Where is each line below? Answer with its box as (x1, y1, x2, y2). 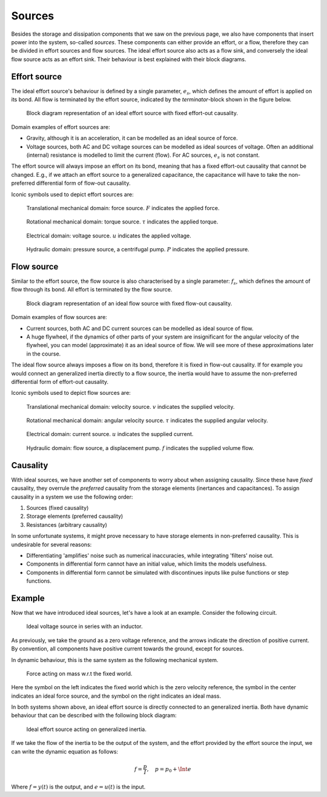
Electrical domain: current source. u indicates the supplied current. (26, 431, 194, 438)
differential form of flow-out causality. (36, 179, 131, 187)
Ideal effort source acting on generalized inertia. (26, 726, 147, 733)
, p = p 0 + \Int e (147, 766, 191, 774)
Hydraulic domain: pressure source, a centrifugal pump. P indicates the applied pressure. (26, 246, 249, 253)
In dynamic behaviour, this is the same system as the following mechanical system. (11, 656, 219, 663)
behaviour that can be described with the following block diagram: (11, 712, 177, 719)
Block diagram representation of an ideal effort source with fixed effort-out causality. (26, 110, 239, 117)
